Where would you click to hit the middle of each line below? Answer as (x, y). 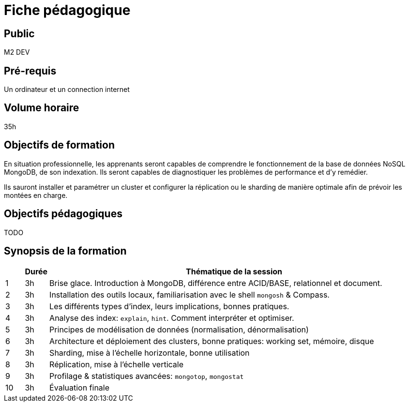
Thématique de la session (234, 272)
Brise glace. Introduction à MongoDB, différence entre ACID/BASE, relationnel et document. (216, 283)
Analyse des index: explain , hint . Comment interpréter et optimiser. (172, 318)
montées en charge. (36, 195)
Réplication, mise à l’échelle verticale (116, 365)
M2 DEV (17, 52)
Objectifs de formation (59, 145)
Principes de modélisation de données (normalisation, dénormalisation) (179, 330)
